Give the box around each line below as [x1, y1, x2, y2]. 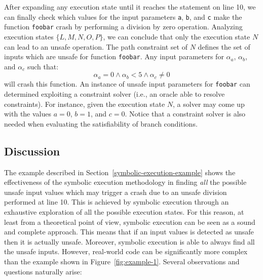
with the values [4, 108, 52, 119]
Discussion [4, 143, 60, 158]
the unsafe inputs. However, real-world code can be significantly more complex [4, 246, 248, 257]
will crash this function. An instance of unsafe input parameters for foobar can [4, 78, 250, 89]
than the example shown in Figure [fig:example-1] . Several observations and [4, 256, 240, 266]
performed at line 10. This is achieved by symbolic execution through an [4, 196, 229, 207]
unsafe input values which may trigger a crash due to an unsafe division [4, 186, 227, 197]
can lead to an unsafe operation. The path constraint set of [4, 41, 187, 52]
